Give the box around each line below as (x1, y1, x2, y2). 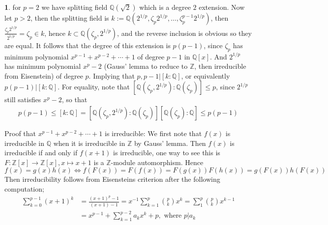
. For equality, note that (58, 82, 130, 92)
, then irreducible (194, 61, 246, 71)
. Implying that (89, 70, 135, 81)
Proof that (4, 128, 36, 139)
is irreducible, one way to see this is (113, 147, 220, 158)
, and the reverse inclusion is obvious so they (117, 28, 252, 38)
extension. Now (199, 2, 245, 12)
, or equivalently (181, 70, 230, 81)
